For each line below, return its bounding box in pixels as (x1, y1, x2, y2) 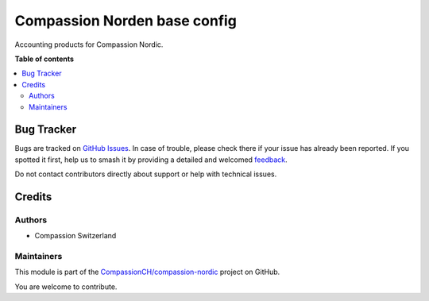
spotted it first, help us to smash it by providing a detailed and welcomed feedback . (14, 155, 288, 164)
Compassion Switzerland (34, 231, 117, 241)
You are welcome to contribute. (14, 282, 118, 291)
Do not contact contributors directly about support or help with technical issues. (14, 169, 277, 179)
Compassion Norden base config (14, 12, 238, 29)
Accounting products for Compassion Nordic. (14, 40, 164, 49)
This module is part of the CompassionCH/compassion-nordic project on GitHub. (14, 267, 280, 277)
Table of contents (14, 54, 75, 64)
